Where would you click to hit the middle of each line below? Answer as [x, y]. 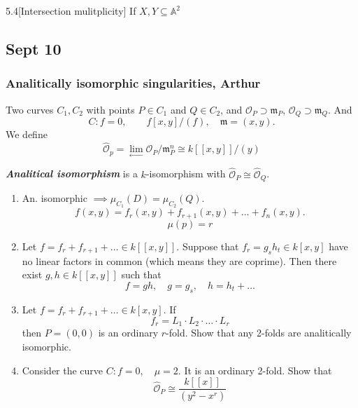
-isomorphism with [186, 174]
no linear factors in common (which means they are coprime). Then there [179, 260]
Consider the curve [63, 370]
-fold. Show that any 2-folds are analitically [259, 333]
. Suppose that [208, 246]
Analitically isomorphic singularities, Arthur [133, 83]
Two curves [30, 109]
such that [141, 274]
